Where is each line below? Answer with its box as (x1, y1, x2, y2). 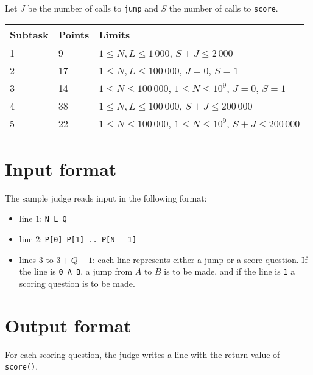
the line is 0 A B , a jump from (19, 265, 133, 278)
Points (58, 27, 90, 41)
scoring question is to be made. (19, 276, 135, 289)
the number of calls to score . (169, 2, 278, 14)
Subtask (10, 27, 49, 41)
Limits (99, 27, 130, 41)
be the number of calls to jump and (27, 2, 158, 14)
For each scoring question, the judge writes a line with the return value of (5, 348, 280, 360)
